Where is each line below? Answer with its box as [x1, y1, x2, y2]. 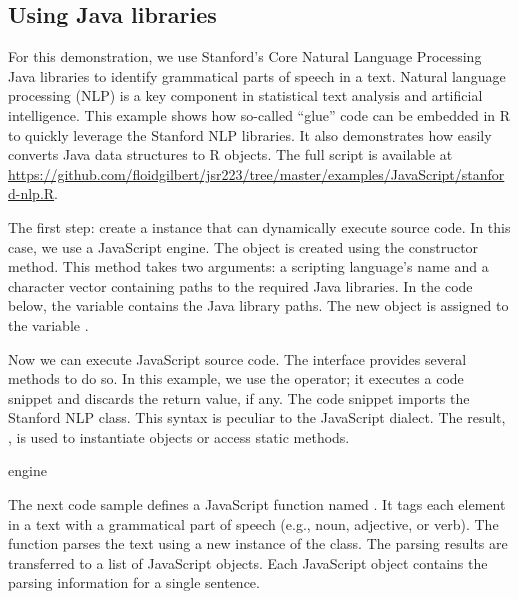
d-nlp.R [8, 183, 55, 204]
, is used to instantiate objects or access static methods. [8, 426, 350, 447]
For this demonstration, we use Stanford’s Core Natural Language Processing [8, 46, 482, 67]
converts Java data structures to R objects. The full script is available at [8, 144, 453, 165]
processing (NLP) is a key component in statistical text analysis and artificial [8, 85, 483, 106]
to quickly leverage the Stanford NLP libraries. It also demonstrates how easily [8, 124, 492, 145]
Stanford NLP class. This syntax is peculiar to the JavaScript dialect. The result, [8, 407, 506, 428]
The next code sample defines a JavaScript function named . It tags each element [8, 494, 506, 515]
